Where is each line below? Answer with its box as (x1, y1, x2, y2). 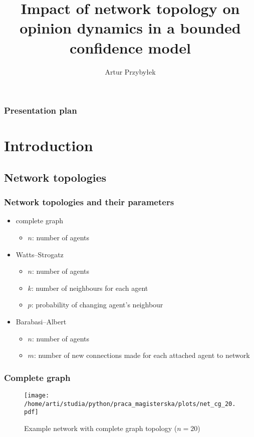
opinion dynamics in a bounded (20, 18, 241, 38)
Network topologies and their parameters (4, 196, 174, 208)
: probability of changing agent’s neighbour (31, 299, 163, 310)
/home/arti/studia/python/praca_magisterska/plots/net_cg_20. (24, 400, 236, 407)
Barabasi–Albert (16, 316, 67, 326)
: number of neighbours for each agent (31, 282, 148, 293)
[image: (24, 391, 50, 399)
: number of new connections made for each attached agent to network (34, 350, 250, 360)
